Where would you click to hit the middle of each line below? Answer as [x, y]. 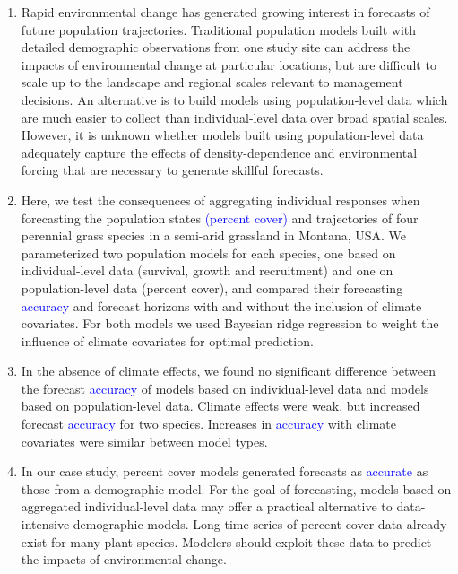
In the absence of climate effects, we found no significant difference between [228, 371]
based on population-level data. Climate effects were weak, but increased [220, 406]
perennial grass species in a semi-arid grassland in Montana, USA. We [214, 235]
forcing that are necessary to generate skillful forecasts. [172, 170]
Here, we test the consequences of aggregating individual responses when [220, 200]
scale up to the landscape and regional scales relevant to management [212, 82]
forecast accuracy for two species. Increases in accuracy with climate [208, 424]
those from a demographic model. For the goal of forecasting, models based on [236, 488]
